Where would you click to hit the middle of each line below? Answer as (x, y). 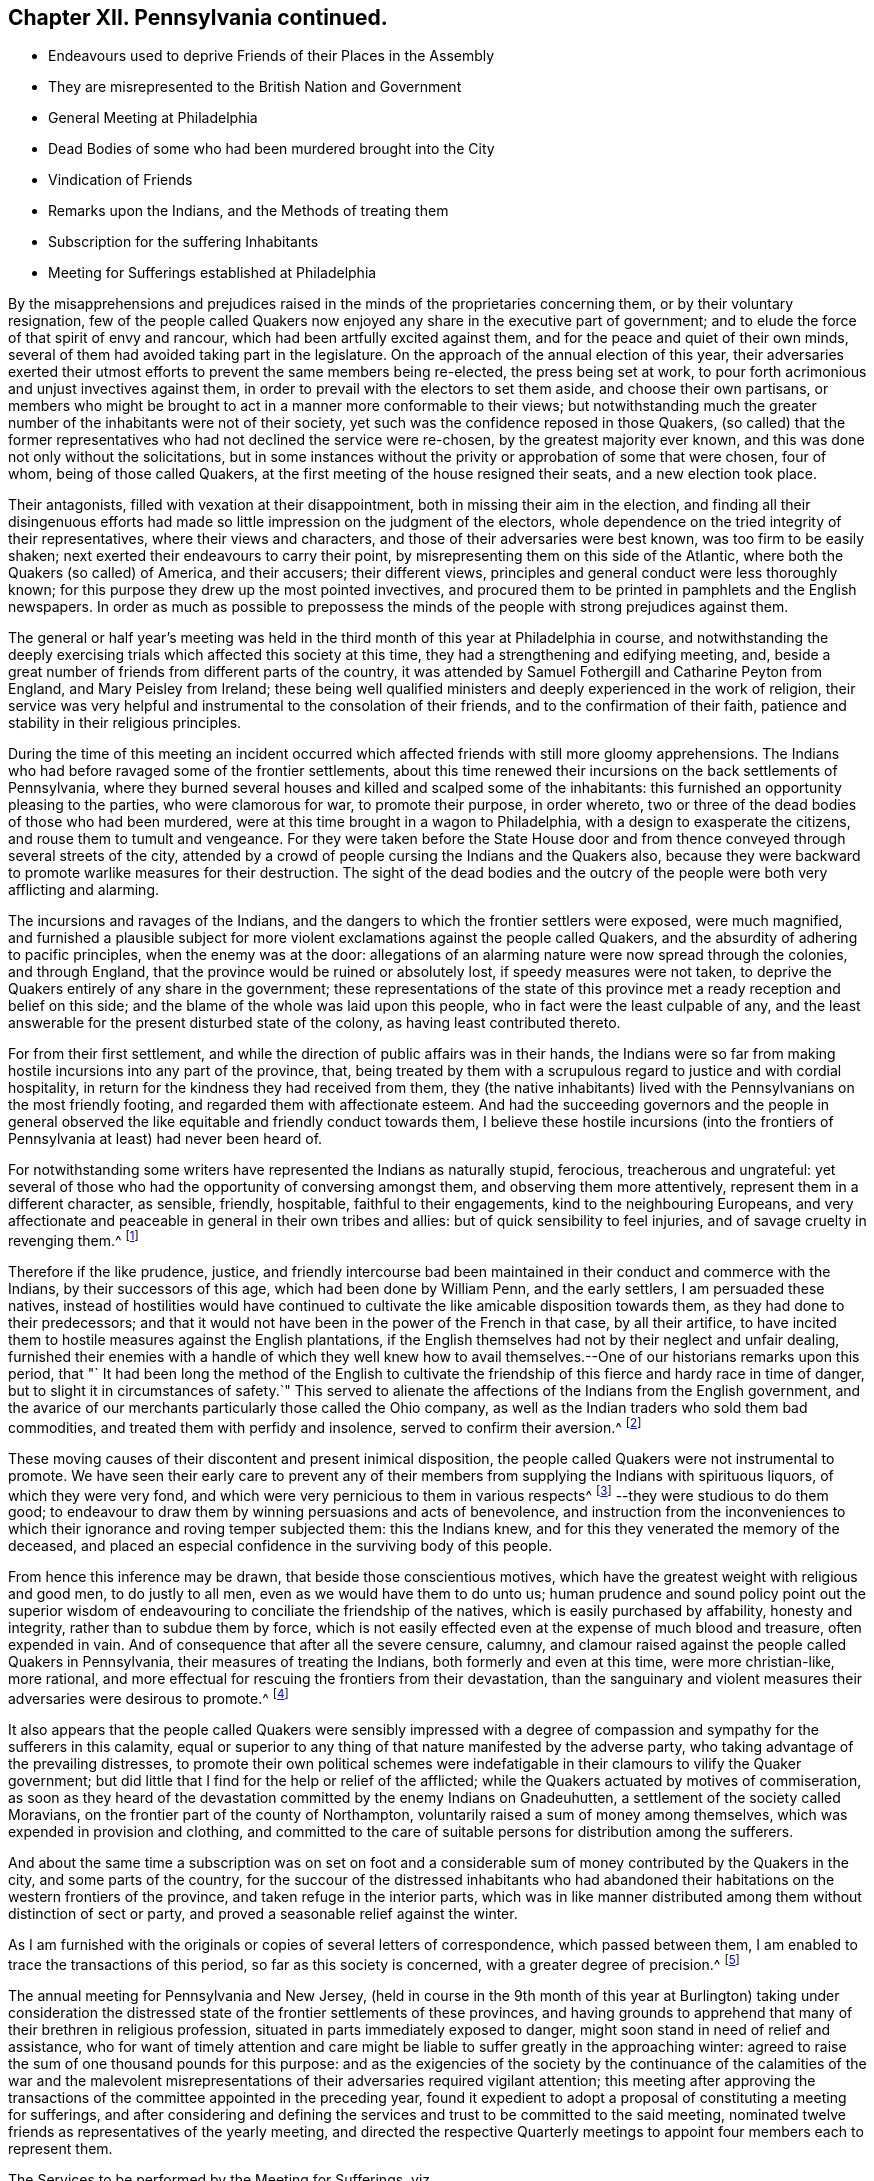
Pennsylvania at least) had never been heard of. (165, 1139)
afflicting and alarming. (84, 890)
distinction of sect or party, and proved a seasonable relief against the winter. (263, 1914)
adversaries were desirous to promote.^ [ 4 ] (148, 1697)
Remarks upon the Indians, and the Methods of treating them (248, 211)
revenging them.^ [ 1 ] (73, 1239)
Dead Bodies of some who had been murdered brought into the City (271, 149)
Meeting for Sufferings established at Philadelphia (212, 273)
